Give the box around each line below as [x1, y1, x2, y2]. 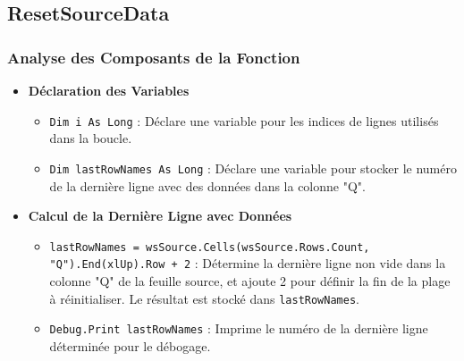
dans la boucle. [49, 129, 132, 147]
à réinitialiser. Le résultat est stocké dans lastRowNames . [49, 289, 359, 307]
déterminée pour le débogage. [49, 336, 211, 355]
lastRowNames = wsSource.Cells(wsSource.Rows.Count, [49, 240, 370, 254]
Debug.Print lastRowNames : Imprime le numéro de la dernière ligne [49, 319, 428, 338]
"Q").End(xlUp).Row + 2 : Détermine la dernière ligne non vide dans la [49, 254, 446, 273]
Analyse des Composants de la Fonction [7, 46, 300, 68]
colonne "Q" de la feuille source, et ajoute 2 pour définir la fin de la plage [49, 272, 451, 290]
